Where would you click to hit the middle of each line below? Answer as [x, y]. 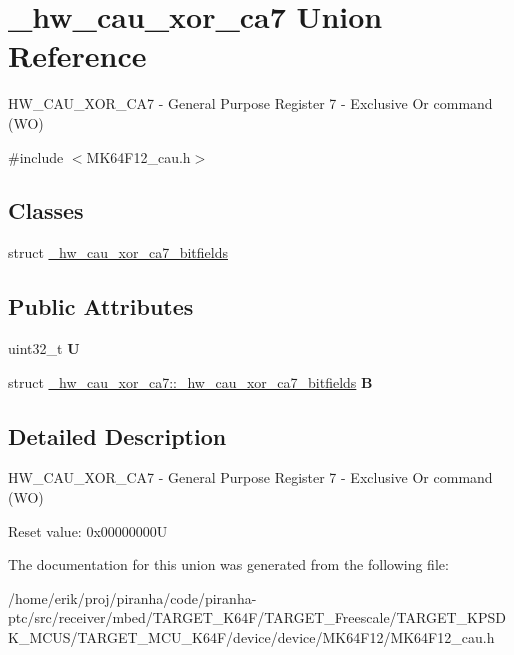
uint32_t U [44, 348]
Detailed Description [117, 435]
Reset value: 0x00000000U [88, 530]
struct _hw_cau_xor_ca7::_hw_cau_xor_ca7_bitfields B [190, 381]
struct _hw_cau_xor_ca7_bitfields [118, 252]
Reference [77, 55]
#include [36, 156]
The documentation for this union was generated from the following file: [228, 564]
